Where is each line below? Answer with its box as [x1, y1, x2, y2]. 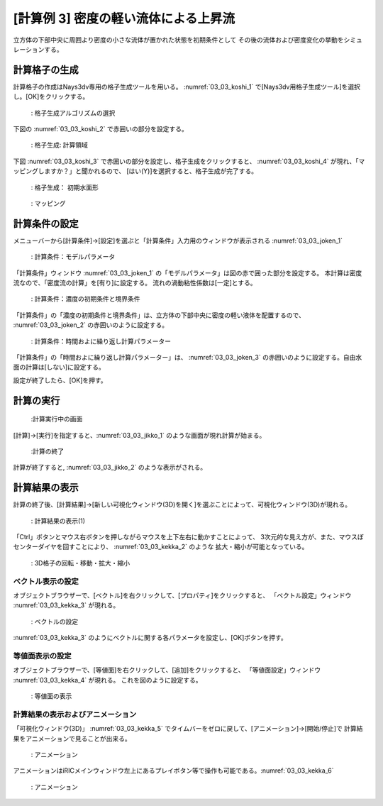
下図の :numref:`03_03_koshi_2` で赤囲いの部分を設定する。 [13, 125, 188, 133]
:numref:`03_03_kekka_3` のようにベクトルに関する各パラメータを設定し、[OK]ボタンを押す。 [13, 634, 287, 642]
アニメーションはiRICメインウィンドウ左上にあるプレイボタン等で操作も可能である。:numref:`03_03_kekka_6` [13, 766, 334, 775]
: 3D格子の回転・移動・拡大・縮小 [30, 558, 131, 567]
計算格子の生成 [13, 64, 79, 76]
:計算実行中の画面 [30, 415, 83, 424]
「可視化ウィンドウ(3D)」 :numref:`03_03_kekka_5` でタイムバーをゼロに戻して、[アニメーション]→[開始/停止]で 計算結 [13, 724, 363, 733]
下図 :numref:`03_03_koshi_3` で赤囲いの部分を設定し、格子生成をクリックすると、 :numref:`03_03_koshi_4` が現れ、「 [13, 157, 359, 165]
